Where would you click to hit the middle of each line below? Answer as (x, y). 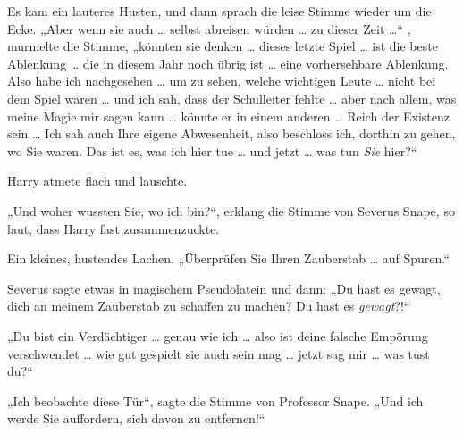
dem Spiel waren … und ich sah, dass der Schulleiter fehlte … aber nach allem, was (232, 98)
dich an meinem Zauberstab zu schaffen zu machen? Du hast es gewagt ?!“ (209, 306)
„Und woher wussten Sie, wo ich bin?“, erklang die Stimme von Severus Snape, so (231, 210)
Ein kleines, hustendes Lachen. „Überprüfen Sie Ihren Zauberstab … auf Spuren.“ (228, 258)
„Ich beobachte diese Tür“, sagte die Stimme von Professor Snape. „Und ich (215, 400)
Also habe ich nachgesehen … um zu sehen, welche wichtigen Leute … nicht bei (222, 81)
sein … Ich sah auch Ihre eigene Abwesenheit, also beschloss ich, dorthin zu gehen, (231, 133)
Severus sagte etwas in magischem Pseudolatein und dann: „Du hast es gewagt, (224, 288)
